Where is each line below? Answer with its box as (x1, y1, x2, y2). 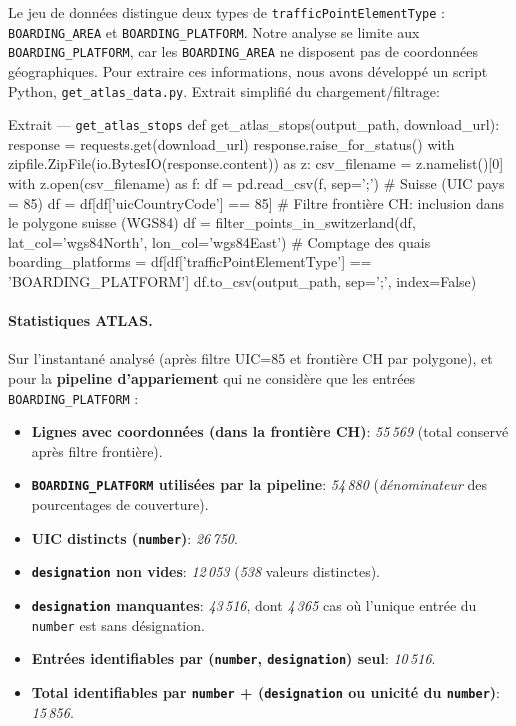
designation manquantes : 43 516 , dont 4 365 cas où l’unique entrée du (31, 595, 477, 616)
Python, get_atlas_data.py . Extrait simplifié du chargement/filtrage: (8, 80, 440, 101)
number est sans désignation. (31, 614, 205, 635)
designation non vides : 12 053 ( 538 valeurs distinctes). (31, 561, 380, 582)
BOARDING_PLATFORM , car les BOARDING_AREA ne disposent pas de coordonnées (8, 41, 478, 62)
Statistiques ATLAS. (8, 310, 153, 331)
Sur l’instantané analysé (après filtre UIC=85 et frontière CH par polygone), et (8, 348, 493, 369)
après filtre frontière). (31, 440, 163, 461)
